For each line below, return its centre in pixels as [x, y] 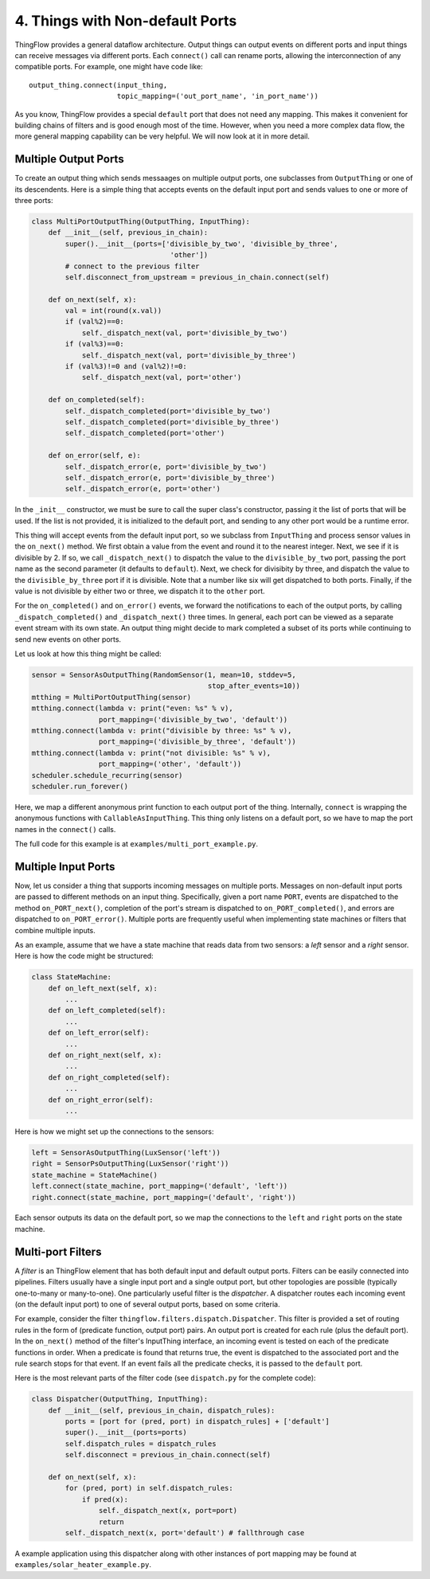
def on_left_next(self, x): [103, 988]
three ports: [34, 200]
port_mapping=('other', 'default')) [170, 764]
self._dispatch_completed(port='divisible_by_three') [172, 422]
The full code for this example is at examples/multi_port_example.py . [137, 844]
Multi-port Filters [58, 1251]
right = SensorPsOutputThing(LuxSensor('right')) [130, 1164]
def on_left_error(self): [99, 1033]
